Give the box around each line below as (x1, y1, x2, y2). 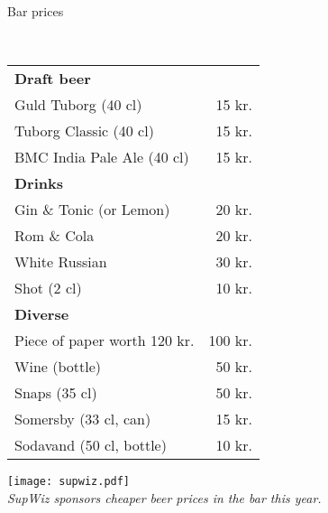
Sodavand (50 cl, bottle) (14, 434, 167, 456)
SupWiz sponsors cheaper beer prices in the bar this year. (7, 488, 322, 507)
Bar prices (7, 2, 64, 20)
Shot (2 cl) (14, 277, 82, 299)
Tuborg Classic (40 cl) (14, 120, 154, 142)
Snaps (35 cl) (14, 382, 97, 404)
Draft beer (14, 68, 91, 89)
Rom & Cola (14, 225, 95, 247)
